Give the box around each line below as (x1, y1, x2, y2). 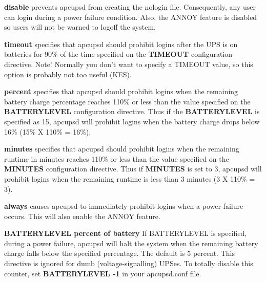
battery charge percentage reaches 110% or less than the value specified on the (4, 96, 251, 106)
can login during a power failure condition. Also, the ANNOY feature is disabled (4, 11, 257, 22)
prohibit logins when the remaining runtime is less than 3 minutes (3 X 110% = (4, 173, 255, 184)
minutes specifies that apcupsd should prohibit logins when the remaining (4, 143, 239, 154)
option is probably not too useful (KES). (4, 69, 132, 79)
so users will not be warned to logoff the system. (4, 21, 156, 32)
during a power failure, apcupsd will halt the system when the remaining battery (4, 237, 258, 248)
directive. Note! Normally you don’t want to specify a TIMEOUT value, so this (4, 58, 253, 69)
